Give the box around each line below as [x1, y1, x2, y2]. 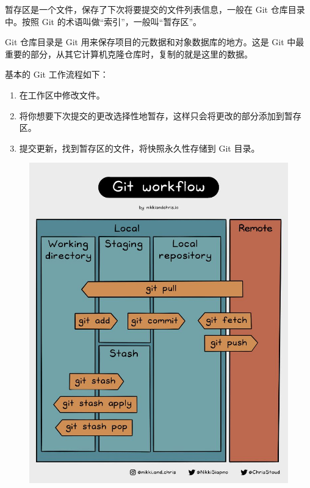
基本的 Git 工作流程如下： [5, 68, 109, 81]
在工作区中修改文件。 [19, 88, 105, 101]
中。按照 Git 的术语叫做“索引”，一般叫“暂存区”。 [5, 15, 202, 28]
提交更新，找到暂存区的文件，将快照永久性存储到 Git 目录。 [19, 141, 260, 154]
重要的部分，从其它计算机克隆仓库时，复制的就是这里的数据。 [5, 47, 253, 60]
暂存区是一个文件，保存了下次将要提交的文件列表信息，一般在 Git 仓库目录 [5, 3, 305, 15]
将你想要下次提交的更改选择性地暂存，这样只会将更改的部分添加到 [19, 109, 284, 122]
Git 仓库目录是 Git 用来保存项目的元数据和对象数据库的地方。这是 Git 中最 [5, 35, 305, 48]
